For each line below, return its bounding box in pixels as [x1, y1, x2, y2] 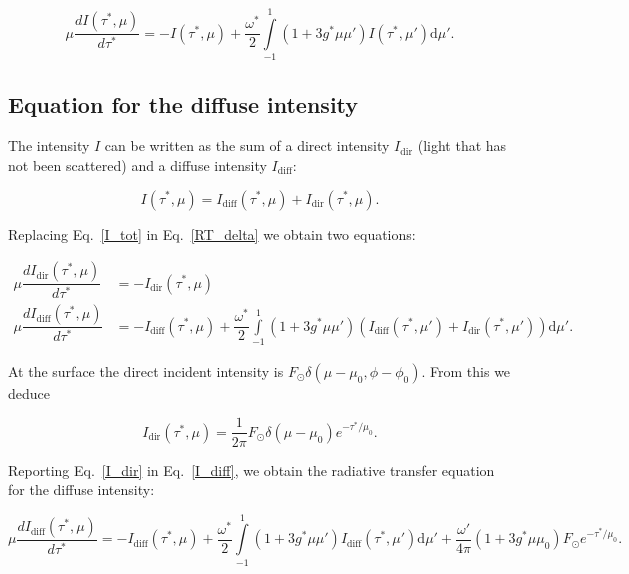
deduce [8, 382, 50, 403]
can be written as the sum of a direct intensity [104, 135, 390, 156]
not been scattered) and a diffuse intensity [8, 154, 267, 175]
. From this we [421, 360, 511, 381]
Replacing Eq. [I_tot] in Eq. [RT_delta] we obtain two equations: [8, 223, 416, 244]
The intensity [8, 135, 90, 156]
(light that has [417, 135, 507, 156]
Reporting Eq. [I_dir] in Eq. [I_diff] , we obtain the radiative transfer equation [8, 459, 495, 480]
